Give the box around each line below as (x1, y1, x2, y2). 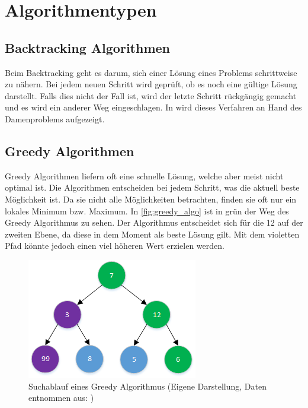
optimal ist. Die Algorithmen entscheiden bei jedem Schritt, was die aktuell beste (5, 181, 300, 194)
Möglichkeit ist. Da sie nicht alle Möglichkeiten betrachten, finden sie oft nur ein (5, 192, 297, 205)
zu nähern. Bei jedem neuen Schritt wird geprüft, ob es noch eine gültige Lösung (5, 78, 297, 90)
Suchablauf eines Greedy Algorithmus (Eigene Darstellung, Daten (28, 379, 267, 392)
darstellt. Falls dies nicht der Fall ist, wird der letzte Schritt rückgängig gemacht (5, 89, 297, 102)
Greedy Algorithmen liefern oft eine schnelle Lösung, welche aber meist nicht (5, 169, 284, 182)
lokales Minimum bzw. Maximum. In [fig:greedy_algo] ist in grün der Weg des (5, 204, 289, 217)
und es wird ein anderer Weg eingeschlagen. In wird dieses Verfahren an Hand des (5, 101, 302, 113)
